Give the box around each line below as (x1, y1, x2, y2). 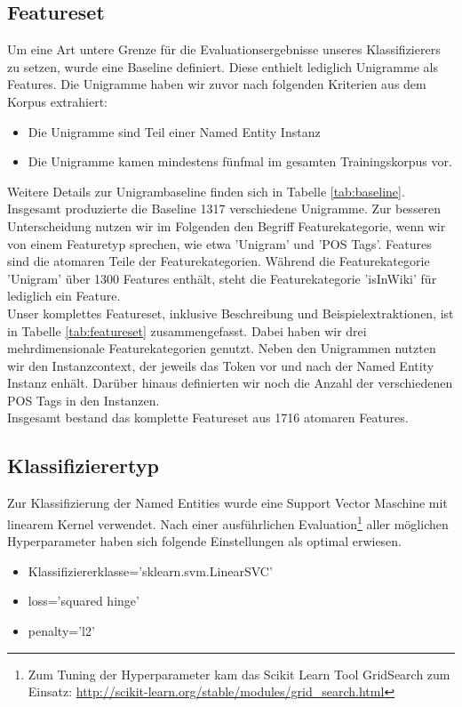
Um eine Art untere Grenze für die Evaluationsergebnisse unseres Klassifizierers (7, 40, 441, 59)
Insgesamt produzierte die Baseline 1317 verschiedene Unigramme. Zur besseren (7, 199, 442, 218)
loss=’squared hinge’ (28, 591, 139, 610)
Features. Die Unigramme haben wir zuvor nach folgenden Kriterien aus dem (7, 75, 426, 93)
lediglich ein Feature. (7, 286, 121, 305)
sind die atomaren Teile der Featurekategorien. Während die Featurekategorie (7, 252, 430, 270)
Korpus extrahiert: (7, 92, 108, 110)
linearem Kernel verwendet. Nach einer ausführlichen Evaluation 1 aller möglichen (7, 511, 449, 533)
